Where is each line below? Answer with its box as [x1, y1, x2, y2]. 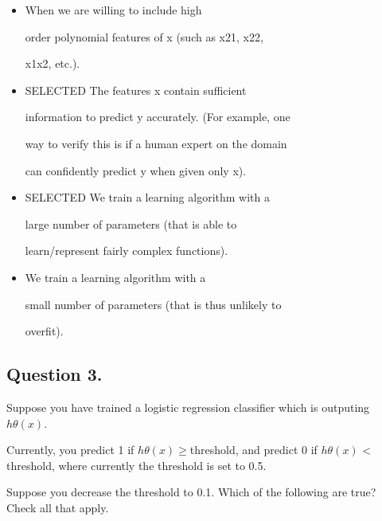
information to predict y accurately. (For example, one [25, 108, 290, 125]
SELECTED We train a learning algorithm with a [25, 189, 270, 206]
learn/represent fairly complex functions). [25, 242, 228, 259]
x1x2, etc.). [25, 55, 80, 72]
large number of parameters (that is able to [25, 215, 237, 232]
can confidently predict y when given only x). [25, 162, 247, 178]
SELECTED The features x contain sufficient [25, 81, 247, 98]
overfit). [25, 323, 64, 339]
